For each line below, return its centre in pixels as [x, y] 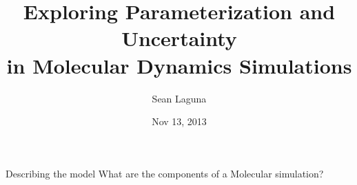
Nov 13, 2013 [179, 121]
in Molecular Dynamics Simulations [179, 65]
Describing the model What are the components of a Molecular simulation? [165, 173]
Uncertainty [179, 38]
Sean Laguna [179, 98]
